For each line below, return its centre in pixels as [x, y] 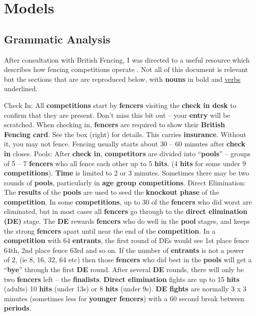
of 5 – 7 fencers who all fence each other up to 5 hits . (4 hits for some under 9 [125, 163]
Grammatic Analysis [57, 39]
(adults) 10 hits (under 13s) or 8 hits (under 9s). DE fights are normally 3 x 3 [125, 289]
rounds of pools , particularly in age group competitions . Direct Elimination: [125, 182]
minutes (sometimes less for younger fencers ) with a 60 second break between [124, 298]
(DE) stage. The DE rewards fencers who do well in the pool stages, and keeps [127, 221]
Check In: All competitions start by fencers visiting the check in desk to [120, 105]
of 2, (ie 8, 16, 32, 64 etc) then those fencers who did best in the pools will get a [128, 260]
